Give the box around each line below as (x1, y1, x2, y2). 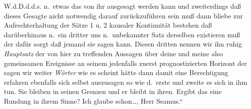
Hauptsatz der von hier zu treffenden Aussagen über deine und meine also (4, 48, 223, 58)
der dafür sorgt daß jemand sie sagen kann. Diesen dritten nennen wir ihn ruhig (4, 39, 242, 49)
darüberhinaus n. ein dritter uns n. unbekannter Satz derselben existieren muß (4, 29, 240, 39)
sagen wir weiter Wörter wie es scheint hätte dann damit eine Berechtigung (4, 67, 229, 78)
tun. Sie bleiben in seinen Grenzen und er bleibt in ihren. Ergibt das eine (4, 86, 222, 96)
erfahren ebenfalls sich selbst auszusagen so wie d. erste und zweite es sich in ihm (4, 77, 248, 87)
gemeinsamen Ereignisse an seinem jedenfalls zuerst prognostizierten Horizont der (4, 58, 247, 68)
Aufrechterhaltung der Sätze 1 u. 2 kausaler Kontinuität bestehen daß (4, 20, 212, 30)
